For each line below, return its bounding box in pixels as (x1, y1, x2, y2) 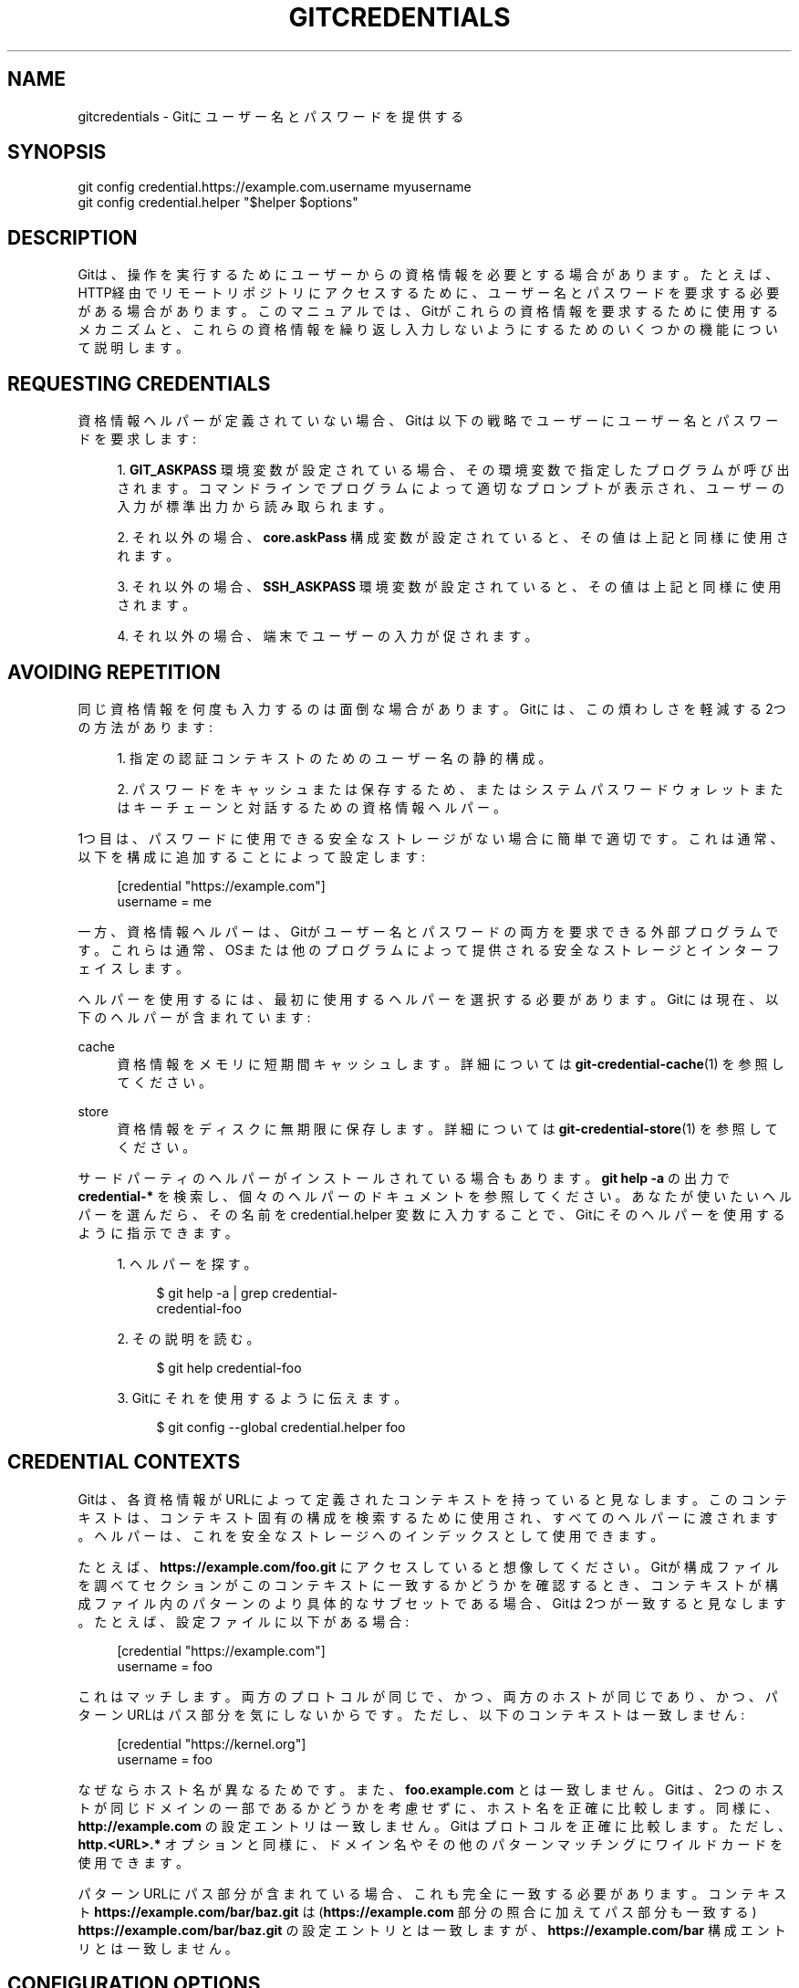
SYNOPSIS (7, 141, 107, 164)
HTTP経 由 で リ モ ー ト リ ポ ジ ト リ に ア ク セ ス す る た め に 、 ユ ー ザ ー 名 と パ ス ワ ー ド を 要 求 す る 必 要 (78, 285, 780, 301)
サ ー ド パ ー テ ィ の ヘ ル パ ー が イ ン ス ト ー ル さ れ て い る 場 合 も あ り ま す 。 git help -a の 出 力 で (78, 1169, 730, 1186)
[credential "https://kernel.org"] (117, 1735, 306, 1752)
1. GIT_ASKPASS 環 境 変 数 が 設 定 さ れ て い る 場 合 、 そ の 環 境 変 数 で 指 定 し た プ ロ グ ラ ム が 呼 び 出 (117, 462, 790, 478)
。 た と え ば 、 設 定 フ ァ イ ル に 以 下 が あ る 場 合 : (78, 1613, 410, 1629)
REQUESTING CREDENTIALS (7, 371, 271, 395)
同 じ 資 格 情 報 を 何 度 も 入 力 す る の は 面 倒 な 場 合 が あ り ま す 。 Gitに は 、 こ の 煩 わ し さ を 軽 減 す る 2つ (78, 700, 786, 717)
